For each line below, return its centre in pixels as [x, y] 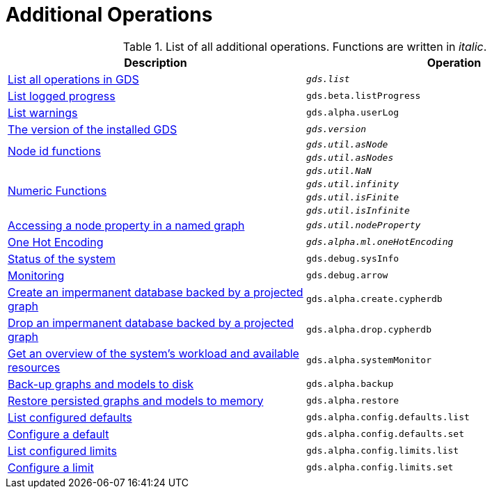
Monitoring [36, 275]
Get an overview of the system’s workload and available [153, 353]
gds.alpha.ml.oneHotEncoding [380, 242]
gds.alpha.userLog [353, 113]
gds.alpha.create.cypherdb [374, 299]
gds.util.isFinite [353, 197]
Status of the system [62, 258]
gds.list [328, 79]
